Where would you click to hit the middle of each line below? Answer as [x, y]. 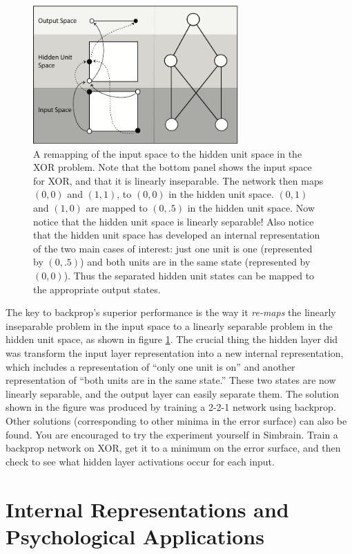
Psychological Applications [135, 536]
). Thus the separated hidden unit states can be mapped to [189, 275]
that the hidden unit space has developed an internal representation [177, 235]
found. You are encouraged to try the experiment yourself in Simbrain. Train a [172, 434]
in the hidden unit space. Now [251, 208]
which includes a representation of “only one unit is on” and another [150, 366]
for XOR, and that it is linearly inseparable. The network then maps [178, 180]
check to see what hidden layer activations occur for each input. [140, 461]
